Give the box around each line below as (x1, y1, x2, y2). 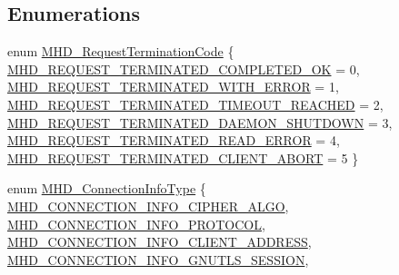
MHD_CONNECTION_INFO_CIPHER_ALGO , (7, 196, 289, 215)
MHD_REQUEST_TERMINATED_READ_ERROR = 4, (7, 131, 340, 150)
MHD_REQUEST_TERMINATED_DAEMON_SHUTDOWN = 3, (7, 113, 393, 132)
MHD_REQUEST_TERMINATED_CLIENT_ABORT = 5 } (7, 148, 359, 167)
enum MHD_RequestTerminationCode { (7, 42, 234, 61)
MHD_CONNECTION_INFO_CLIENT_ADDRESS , (7, 232, 312, 251)
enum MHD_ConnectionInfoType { (7, 179, 206, 198)
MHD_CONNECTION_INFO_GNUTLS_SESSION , (7, 250, 309, 269)
